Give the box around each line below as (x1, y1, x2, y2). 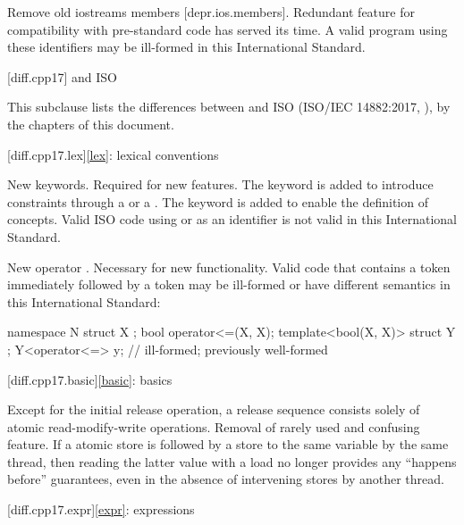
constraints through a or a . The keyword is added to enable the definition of (7, 192, 428, 211)
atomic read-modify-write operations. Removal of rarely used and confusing (7, 417, 420, 436)
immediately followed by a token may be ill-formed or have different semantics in (7, 275, 451, 294)
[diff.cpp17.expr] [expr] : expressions (7, 500, 195, 519)
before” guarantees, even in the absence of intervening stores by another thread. (7, 470, 444, 488)
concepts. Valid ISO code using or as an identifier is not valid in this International (7, 210, 457, 229)
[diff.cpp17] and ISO (7, 67, 117, 86)
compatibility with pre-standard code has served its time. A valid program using (7, 20, 448, 38)
